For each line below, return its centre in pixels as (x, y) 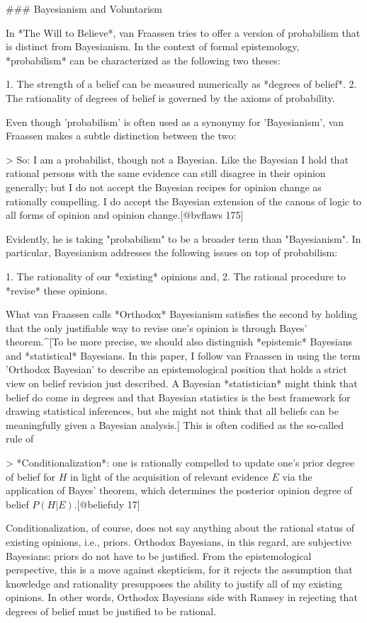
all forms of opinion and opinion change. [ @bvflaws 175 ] (125, 215)
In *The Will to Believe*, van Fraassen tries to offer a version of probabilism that (183, 32)
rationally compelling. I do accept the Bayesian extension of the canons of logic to (184, 201)
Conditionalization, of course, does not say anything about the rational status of (180, 528)
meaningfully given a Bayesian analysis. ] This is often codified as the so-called (175, 424)
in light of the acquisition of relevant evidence (169, 476)
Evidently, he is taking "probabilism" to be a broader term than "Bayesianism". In (183, 238)
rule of (20, 439)
